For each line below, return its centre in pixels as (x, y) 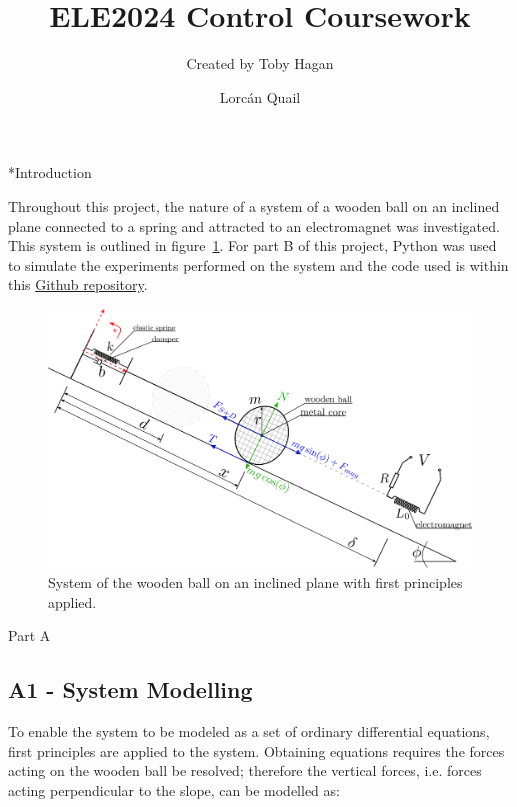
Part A (29, 635)
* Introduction (50, 172)
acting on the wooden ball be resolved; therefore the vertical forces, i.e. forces (245, 770)
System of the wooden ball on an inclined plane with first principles (255, 582)
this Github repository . (78, 284)
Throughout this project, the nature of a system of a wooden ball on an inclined (254, 205)
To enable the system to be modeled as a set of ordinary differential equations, (249, 731)
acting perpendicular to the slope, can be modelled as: (174, 789)
